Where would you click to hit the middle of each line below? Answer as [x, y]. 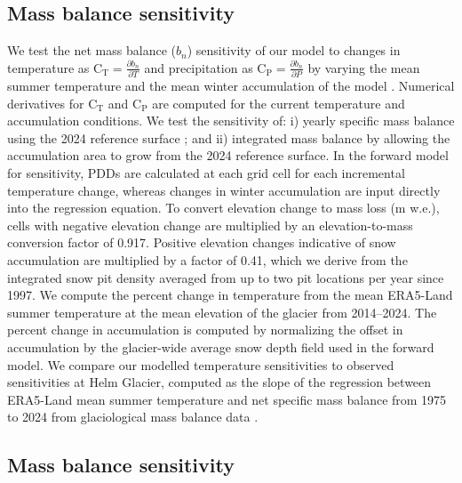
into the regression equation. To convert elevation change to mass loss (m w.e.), [223, 208]
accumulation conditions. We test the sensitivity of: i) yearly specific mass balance [231, 121]
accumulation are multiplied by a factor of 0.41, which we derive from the [207, 260]
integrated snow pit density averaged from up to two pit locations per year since [226, 277]
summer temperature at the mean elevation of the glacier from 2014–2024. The [222, 312]
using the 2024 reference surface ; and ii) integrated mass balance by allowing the [229, 137]
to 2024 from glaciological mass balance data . [133, 417]
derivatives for [46, 103]
